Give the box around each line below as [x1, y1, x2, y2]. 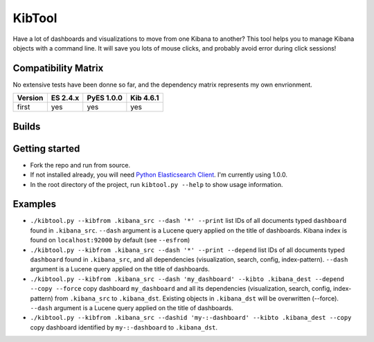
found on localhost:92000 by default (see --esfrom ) [30, 236, 190, 244]
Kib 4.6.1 [130, 93, 159, 103]
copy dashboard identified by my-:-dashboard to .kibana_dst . [30, 323, 218, 332]
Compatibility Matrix [12, 62, 104, 74]
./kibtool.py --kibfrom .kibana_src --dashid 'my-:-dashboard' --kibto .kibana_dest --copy [30, 314, 352, 322]
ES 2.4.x [51, 93, 80, 103]
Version [17, 93, 44, 103]
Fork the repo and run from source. [30, 161, 131, 169]
